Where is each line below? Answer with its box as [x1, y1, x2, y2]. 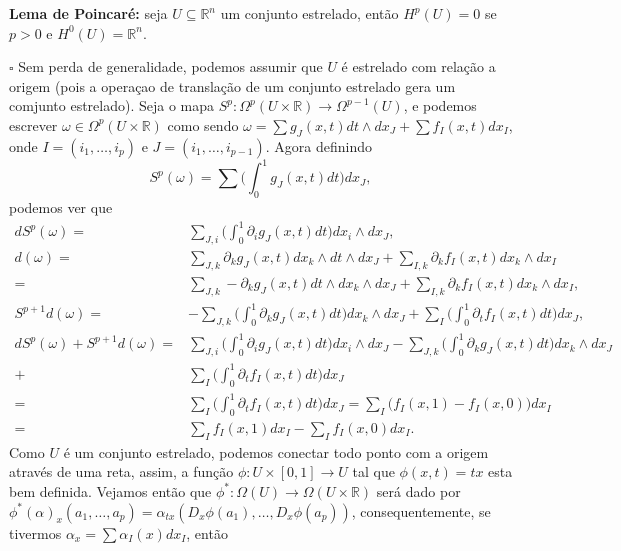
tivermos [9, 522, 62, 543]
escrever [9, 114, 58, 135]
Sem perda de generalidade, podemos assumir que [18, 56, 323, 77]
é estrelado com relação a [341, 56, 496, 77]
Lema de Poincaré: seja [9, 3, 168, 23]
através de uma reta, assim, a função [9, 461, 234, 482]
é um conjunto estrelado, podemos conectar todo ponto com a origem [63, 441, 489, 462]
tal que [352, 461, 395, 482]
